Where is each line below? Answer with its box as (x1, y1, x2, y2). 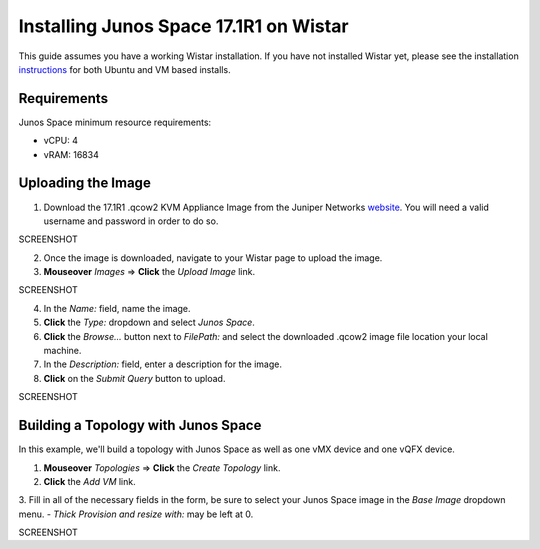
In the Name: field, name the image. (43, 302, 191, 314)
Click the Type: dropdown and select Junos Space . (43, 316, 255, 329)
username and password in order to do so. (43, 215, 219, 227)
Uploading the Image (18, 175, 152, 192)
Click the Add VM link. (43, 475, 136, 487)
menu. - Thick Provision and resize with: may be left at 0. (18, 508, 254, 520)
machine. (43, 345, 82, 357)
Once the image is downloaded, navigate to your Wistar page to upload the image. (43, 251, 383, 264)
